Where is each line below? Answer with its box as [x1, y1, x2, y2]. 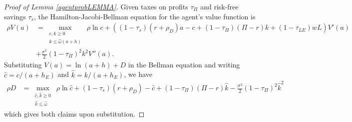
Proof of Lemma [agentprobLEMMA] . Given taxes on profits [4, 1, 188, 11]
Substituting [4, 59, 42, 69]
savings [4, 11, 26, 21]
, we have [124, 69, 152, 79]
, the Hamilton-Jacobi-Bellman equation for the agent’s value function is [33, 11, 256, 21]
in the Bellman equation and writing [128, 59, 240, 69]
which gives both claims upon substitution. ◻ [4, 108, 145, 119]
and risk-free [200, 1, 239, 11]
